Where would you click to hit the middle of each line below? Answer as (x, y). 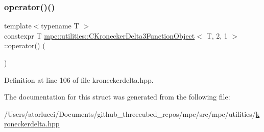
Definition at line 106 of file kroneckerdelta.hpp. (79, 79)
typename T (60, 26)
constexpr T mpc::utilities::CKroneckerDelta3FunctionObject (100, 35)
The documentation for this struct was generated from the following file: (117, 97)
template (18, 26)
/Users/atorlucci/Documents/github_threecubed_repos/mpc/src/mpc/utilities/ (130, 113)
